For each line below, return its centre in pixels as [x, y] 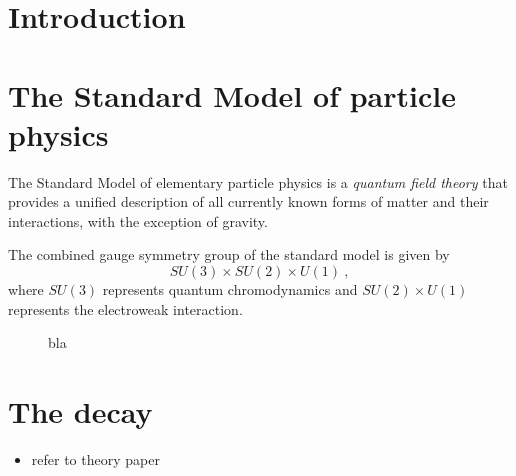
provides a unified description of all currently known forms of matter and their [248, 201]
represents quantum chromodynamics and [230, 289]
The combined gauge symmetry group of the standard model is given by [229, 254]
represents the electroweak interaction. [125, 308]
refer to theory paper [95, 458]
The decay [80, 411]
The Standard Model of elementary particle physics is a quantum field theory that [258, 181]
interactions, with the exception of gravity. [138, 220]
